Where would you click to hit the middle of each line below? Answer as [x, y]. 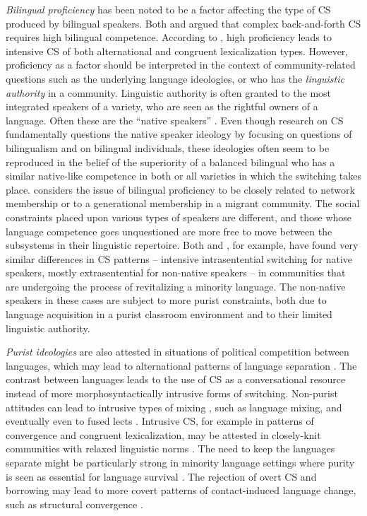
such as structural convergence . [74, 504]
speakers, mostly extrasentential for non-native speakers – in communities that [176, 272]
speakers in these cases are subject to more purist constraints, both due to [166, 300]
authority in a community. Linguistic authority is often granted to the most [169, 92]
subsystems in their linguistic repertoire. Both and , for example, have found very [182, 245]
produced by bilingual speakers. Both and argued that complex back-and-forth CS [183, 23]
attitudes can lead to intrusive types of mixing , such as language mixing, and [174, 407]
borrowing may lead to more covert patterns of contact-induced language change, [181, 490]
